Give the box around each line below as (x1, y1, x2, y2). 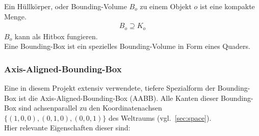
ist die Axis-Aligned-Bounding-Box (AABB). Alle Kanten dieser (18, 92, 219, 103)
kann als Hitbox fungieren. (14, 31, 98, 41)
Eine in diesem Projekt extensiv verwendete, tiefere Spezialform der (4, 83, 216, 93)
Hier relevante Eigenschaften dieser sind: (4, 122, 131, 133)
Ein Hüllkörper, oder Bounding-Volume (4, 1, 127, 11)
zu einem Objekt (140, 1, 192, 11)
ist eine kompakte (200, 1, 255, 11)
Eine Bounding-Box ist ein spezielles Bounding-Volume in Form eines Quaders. (4, 41, 250, 51)
